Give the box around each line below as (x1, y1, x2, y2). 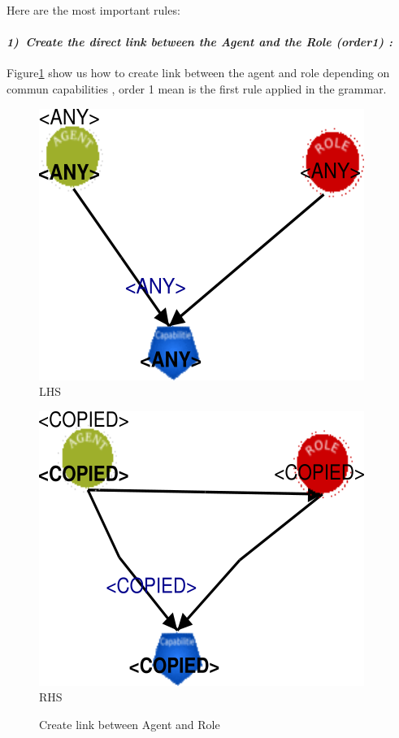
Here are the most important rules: (7, 2, 180, 18)
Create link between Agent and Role (39, 715, 220, 732)
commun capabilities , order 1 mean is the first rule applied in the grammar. (7, 80, 387, 97)
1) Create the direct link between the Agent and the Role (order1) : (7, 33, 392, 50)
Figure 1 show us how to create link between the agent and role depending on (7, 64, 390, 81)
